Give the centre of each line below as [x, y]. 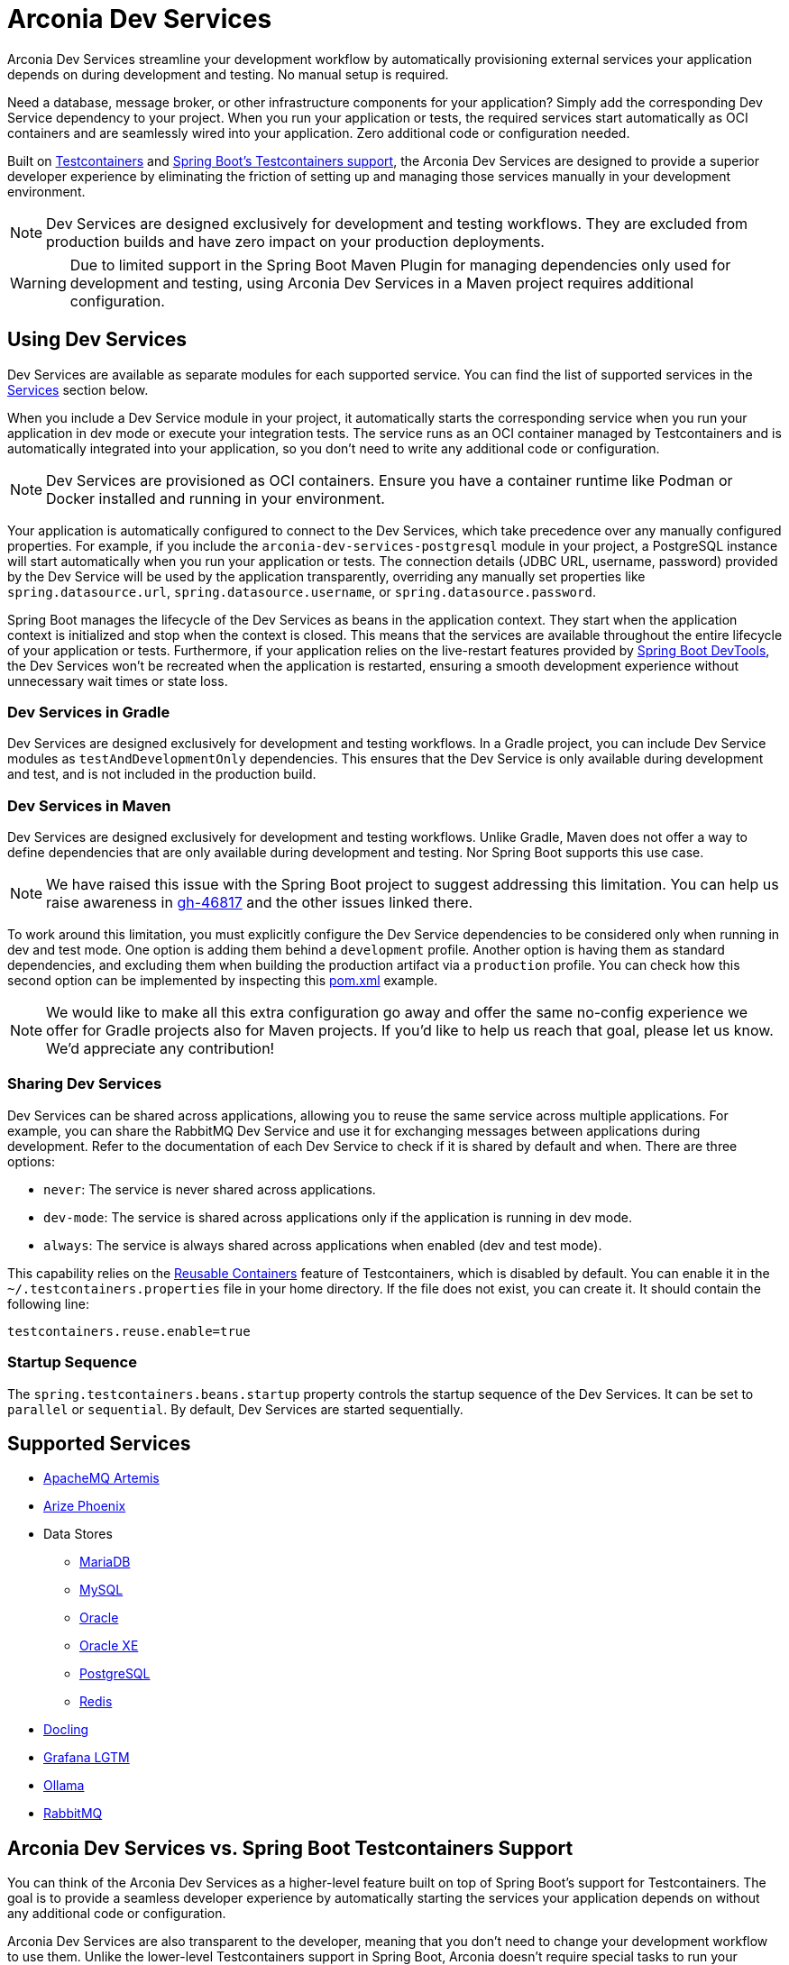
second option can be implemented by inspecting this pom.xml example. [223, 981]
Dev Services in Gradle [89, 712]
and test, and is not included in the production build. [162, 774]
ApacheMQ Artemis [101, 1478]
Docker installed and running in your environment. [216, 498]
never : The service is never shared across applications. [210, 1189]
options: [32, 1161]
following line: [48, 1303]
